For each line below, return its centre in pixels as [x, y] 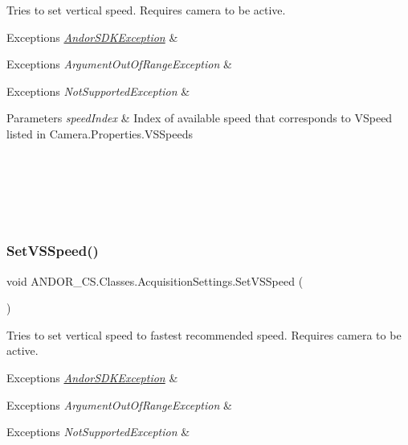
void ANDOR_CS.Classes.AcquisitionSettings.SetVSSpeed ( [155, 280]
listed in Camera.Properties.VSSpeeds [100, 133]
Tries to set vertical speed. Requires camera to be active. [146, 10]
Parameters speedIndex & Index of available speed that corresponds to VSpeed [200, 118]
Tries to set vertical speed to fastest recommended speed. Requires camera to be [204, 334]
